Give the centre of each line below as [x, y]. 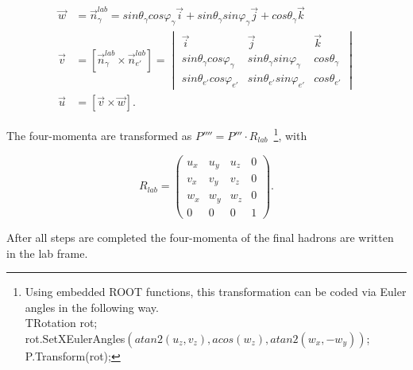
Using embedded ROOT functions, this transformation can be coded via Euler [216, 292]
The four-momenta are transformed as [99, 135]
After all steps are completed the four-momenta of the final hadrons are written [200, 237]
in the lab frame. [47, 253]
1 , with [290, 134]
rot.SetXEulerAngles [75, 338]
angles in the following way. [92, 307]
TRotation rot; [61, 323]
